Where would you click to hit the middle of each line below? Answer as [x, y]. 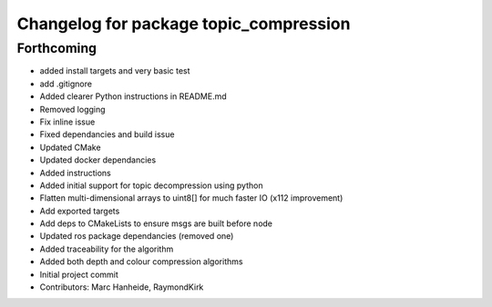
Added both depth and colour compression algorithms [141, 262]
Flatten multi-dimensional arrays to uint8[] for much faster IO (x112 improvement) [191, 198]
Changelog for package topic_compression [184, 24]
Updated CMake [70, 147]
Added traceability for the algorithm [107, 249]
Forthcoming [57, 48]
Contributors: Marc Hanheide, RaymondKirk [122, 287]
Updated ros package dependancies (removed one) [137, 236]
